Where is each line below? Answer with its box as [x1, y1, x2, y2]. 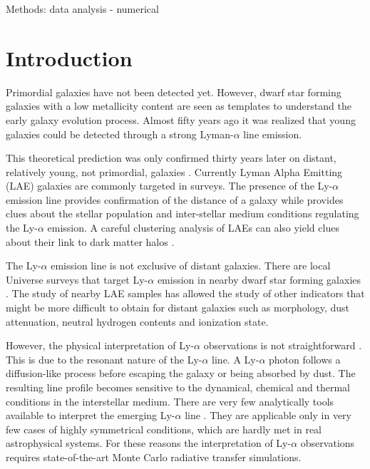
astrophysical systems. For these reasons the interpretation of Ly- [6, 435, 292, 450]
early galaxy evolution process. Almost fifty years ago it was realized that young [6, 112, 356, 127]
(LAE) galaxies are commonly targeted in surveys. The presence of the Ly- [6, 178, 333, 193]
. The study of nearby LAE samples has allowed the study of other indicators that [6, 286, 365, 301]
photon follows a [269, 351, 341, 366]
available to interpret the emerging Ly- [6, 408, 175, 423]
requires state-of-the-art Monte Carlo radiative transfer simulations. [6, 449, 302, 464]
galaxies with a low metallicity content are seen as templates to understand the [6, 98, 351, 113]
